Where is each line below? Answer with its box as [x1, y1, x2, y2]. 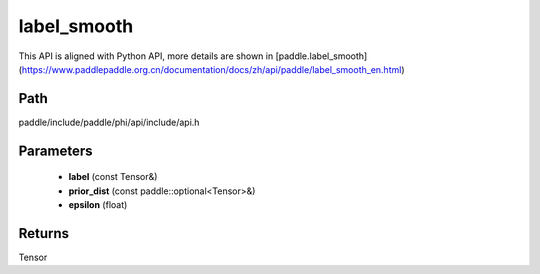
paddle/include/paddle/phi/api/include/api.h [18, 116, 200, 128]
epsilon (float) [68, 199, 128, 211]
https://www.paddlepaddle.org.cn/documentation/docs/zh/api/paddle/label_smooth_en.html [21, 63, 402, 75]
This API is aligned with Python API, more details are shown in [18, 50, 274, 62]
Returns [18, 225, 70, 242]
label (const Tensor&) [68, 171, 158, 183]
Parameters [18, 142, 93, 159]
